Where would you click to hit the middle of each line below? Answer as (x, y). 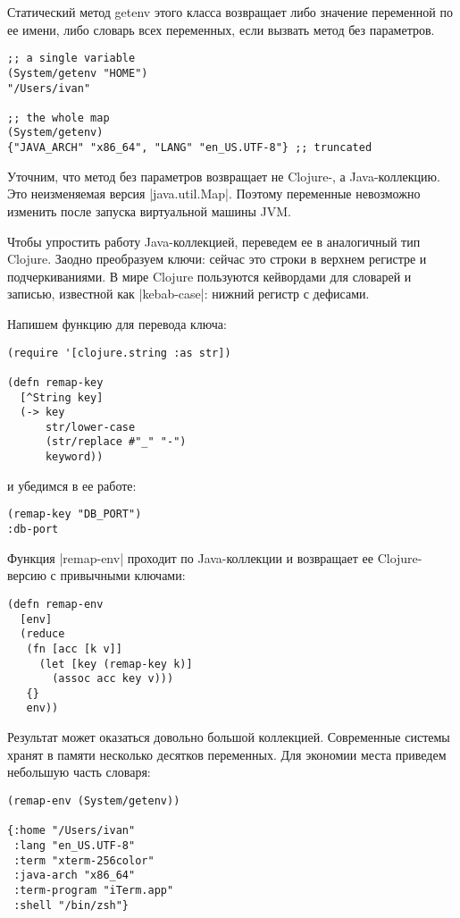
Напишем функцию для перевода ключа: (117, 323)
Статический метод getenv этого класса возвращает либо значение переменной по (230, 12)
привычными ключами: (123, 575)
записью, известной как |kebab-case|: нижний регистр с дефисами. (188, 294)
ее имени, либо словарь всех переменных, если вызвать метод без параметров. (221, 29)
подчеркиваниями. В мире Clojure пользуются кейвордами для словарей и (209, 276)
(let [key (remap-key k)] (116, 664)
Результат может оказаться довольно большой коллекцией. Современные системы (229, 737)
